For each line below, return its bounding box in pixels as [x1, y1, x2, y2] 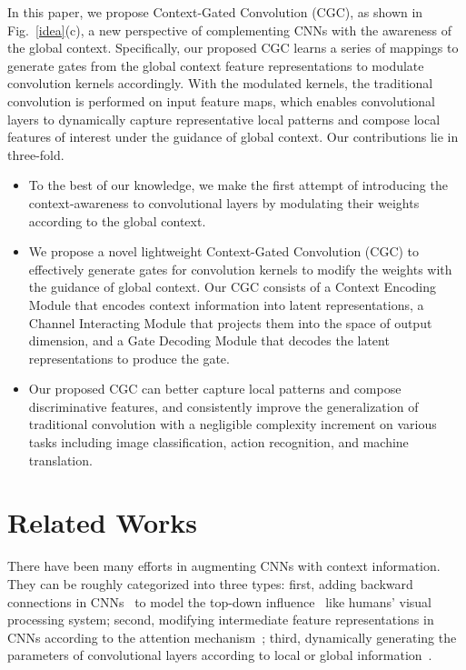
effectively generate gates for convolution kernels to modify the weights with [28, 259, 452, 278]
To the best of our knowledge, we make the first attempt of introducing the [28, 175, 448, 195]
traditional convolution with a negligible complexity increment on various [28, 415, 437, 434]
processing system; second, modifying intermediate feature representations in [7, 610, 434, 629]
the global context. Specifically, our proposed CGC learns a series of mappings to [7, 38, 459, 57]
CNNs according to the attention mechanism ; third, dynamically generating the [7, 627, 457, 646]
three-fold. [7, 145, 64, 164]
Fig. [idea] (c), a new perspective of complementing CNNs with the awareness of [7, 20, 451, 39]
